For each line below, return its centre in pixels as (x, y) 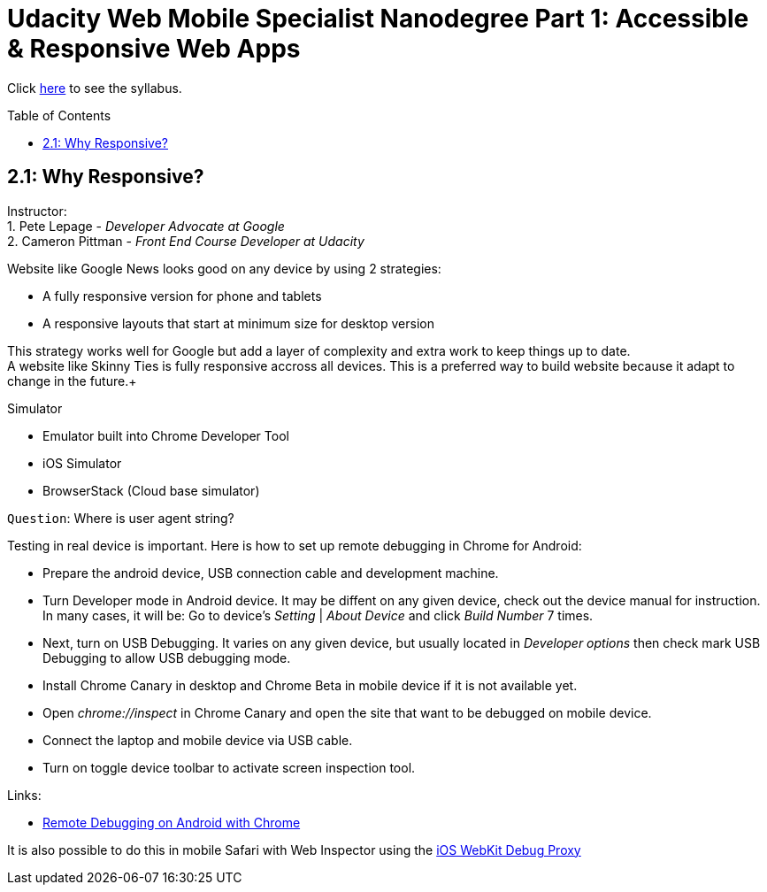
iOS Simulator (82, 463)
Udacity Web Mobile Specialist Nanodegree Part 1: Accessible (378, 19)
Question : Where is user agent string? (121, 518)
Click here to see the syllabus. (95, 88)
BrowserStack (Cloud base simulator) (151, 490)
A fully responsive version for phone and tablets (182, 296)
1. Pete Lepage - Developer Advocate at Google (146, 226)
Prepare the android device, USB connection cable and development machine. (271, 573)
